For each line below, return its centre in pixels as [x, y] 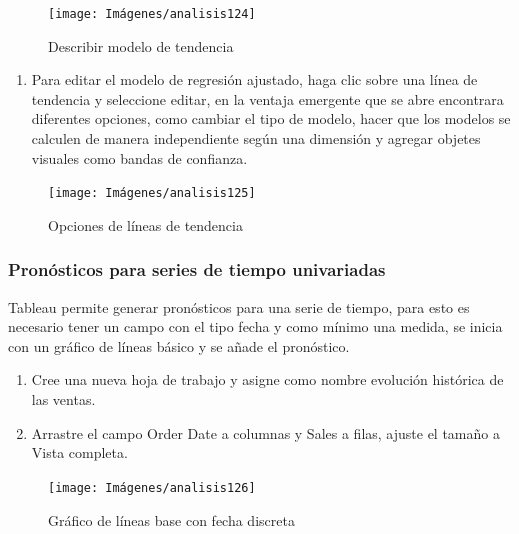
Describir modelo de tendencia [141, 45]
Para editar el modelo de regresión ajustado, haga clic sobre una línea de [254, 79]
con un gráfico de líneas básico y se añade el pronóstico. [179, 345]
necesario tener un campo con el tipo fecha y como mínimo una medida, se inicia [255, 326]
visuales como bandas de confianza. [139, 157]
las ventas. [63, 399]
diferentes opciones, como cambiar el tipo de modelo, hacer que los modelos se [271, 118]
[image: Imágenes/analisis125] [152, 193]
